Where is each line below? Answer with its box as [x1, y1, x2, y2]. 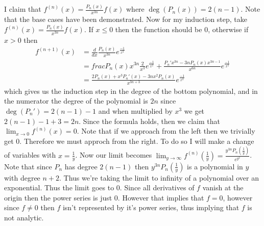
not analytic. [4, 212, 44, 223]
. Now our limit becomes [75, 149, 152, 160]
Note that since [4, 161, 52, 171]
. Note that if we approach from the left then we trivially [77, 125, 255, 136]
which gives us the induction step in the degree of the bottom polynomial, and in [4, 85, 258, 96]
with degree [4, 172, 40, 183]
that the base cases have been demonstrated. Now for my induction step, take [4, 14, 248, 24]
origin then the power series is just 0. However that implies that [4, 192, 204, 203]
